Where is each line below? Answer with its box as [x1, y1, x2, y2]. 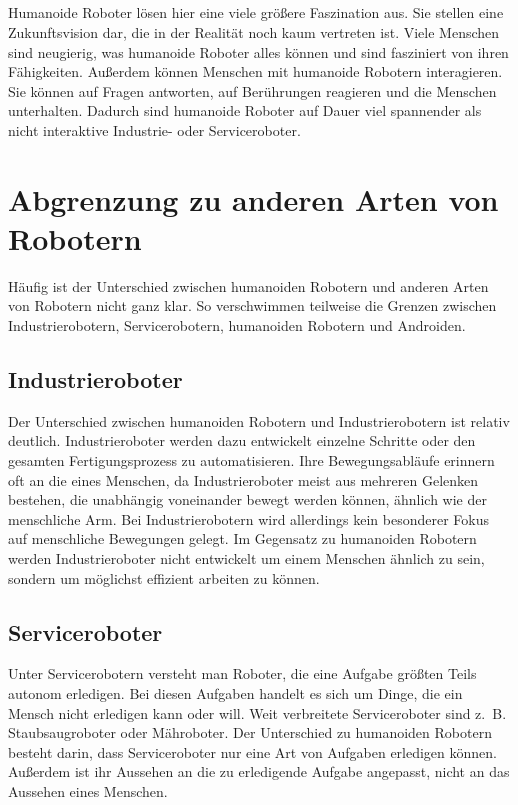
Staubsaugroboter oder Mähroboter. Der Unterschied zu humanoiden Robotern [8, 722, 492, 743]
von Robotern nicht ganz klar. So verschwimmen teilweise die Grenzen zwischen [8, 295, 497, 316]
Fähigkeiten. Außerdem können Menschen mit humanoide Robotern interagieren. [8, 61, 503, 82]
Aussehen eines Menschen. [8, 780, 168, 801]
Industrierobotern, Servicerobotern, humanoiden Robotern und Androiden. [8, 315, 466, 336]
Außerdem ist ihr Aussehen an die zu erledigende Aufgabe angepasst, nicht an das [8, 761, 510, 782]
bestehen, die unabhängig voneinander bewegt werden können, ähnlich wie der [8, 489, 487, 510]
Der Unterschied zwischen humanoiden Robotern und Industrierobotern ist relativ [8, 410, 510, 431]
